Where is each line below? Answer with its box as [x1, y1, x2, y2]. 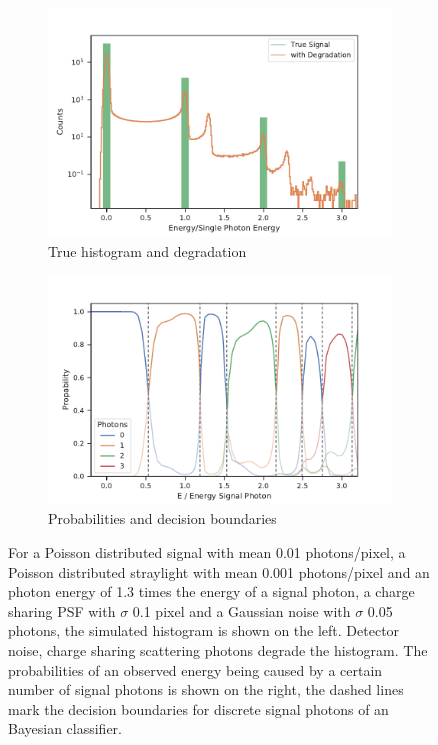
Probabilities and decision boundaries [48, 508, 277, 529]
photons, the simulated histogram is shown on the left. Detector [8, 620, 400, 641]
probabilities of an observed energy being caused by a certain [8, 659, 383, 680]
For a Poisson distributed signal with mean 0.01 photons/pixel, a [8, 542, 406, 563]
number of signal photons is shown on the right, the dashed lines [8, 679, 404, 700]
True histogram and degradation [48, 240, 247, 261]
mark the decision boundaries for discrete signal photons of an [8, 698, 389, 719]
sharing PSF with [8, 600, 116, 621]
